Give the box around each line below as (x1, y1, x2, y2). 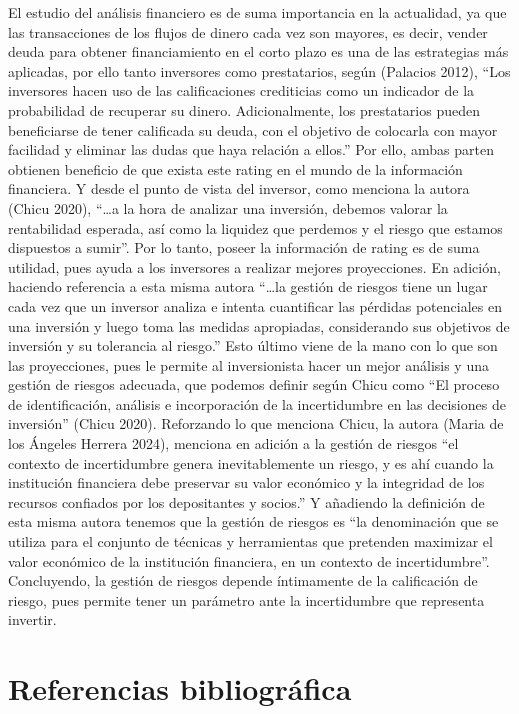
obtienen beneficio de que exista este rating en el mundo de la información (8, 158, 463, 179)
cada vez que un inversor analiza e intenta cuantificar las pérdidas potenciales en (8, 295, 502, 316)
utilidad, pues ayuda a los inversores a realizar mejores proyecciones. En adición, (8, 256, 501, 277)
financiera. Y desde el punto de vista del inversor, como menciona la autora (8, 178, 470, 199)
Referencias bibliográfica (8, 668, 352, 709)
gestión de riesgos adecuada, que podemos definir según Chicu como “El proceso (8, 374, 500, 395)
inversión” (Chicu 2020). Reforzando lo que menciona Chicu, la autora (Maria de (8, 413, 504, 434)
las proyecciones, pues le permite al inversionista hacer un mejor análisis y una (8, 354, 489, 375)
